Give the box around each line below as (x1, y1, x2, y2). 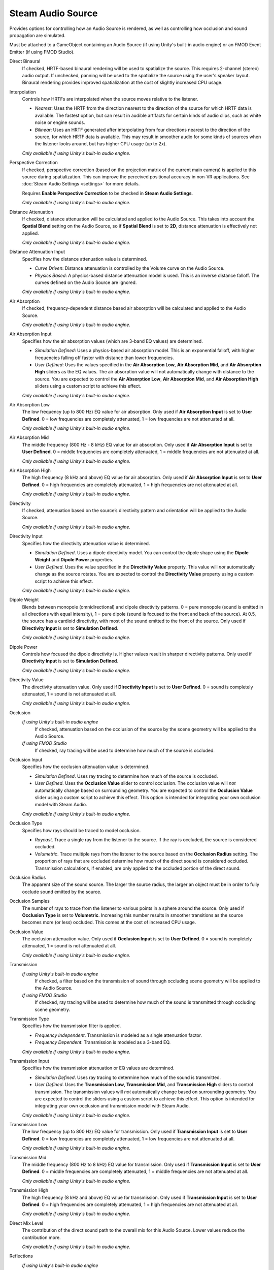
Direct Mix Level (9, 1220, 43, 1226)
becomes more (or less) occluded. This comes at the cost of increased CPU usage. (22, 919, 196, 926)
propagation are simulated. (9, 32, 66, 38)
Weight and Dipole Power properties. (35, 557, 114, 563)
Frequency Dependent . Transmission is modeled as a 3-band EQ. (35, 1039, 171, 1045)
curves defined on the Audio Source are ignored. (35, 279, 137, 285)
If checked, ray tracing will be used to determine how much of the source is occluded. (35, 747, 215, 753)
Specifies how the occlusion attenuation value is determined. (22, 764, 150, 770)
